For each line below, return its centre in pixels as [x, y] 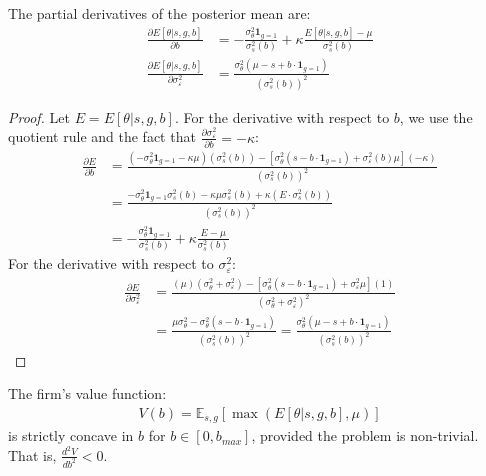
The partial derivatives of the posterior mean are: [159, 13]
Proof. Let [39, 116]
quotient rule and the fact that [102, 136]
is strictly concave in [71, 435]
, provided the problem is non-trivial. [365, 435]
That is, [32, 454]
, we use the [436, 116]
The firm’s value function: [87, 393]
